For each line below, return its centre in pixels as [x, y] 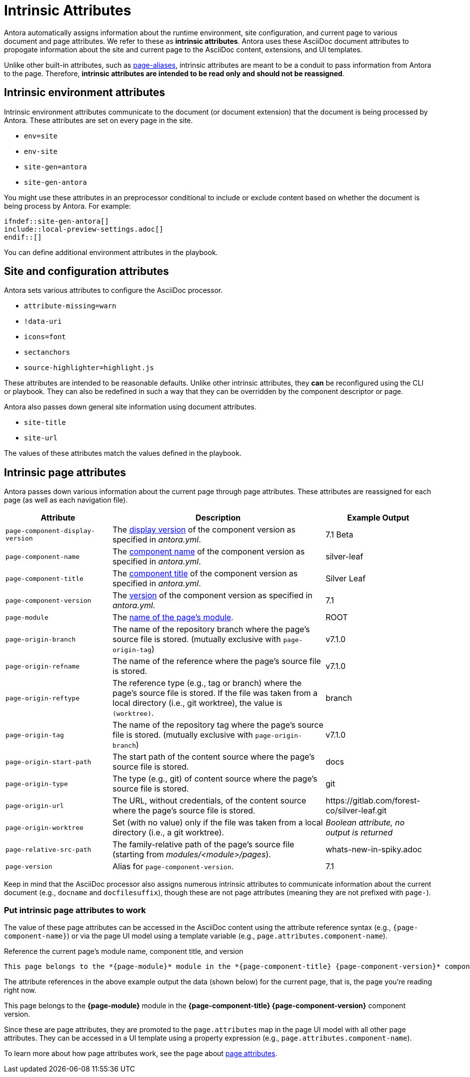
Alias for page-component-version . [173, 867]
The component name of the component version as [209, 552]
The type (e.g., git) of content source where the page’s [215, 779]
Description [218, 518]
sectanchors [47, 352]
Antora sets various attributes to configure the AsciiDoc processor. [114, 290]
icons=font [45, 337]
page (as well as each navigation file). [66, 500]
